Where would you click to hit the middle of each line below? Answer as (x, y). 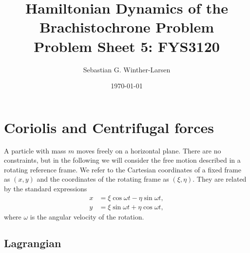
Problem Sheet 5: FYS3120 (127, 46)
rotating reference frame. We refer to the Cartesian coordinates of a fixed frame (123, 169)
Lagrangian (33, 243)
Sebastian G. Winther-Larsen (127, 69)
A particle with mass (35, 150)
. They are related (220, 179)
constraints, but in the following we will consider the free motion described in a (122, 160)
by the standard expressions (46, 188)
